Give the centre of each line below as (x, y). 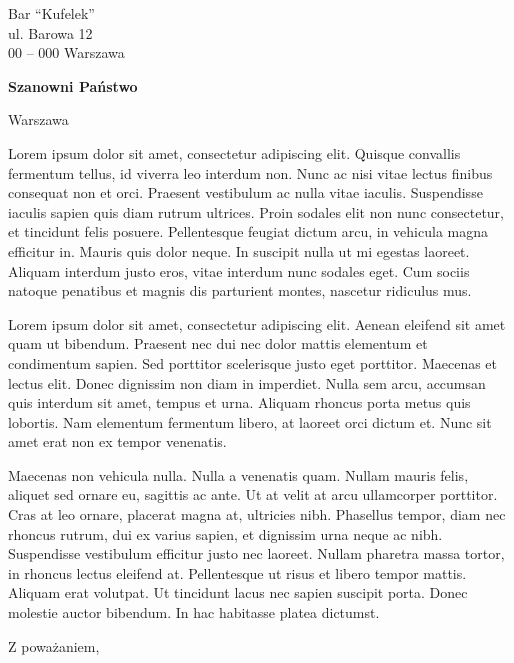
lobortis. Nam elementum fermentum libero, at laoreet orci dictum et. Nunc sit (250, 421)
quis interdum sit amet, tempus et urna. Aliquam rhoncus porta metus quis (239, 402)
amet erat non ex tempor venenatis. (117, 441)
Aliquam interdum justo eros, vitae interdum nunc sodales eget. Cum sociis (239, 270)
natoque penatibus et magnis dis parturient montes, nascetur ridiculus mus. (240, 290)
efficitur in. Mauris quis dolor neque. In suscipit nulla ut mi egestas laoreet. (239, 250)
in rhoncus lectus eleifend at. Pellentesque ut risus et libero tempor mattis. (237, 572)
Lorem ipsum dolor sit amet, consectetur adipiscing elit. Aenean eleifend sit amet (257, 323)
